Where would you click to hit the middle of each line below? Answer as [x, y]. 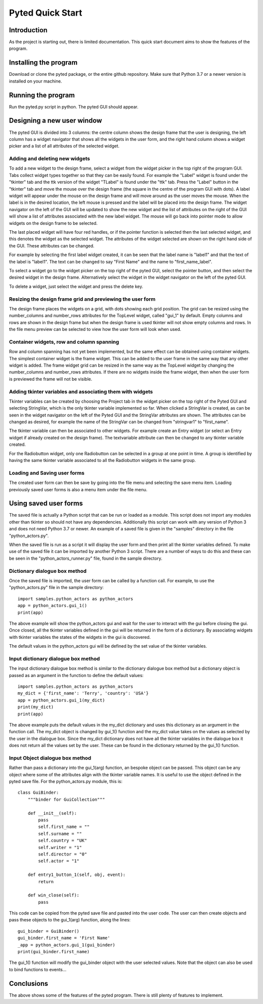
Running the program [42, 95]
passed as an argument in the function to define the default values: [76, 675]
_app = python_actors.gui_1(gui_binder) [66, 945]
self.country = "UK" [63, 840]
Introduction [28, 30]
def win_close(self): [54, 895]
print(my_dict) [36, 707]
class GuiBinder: [38, 793]
